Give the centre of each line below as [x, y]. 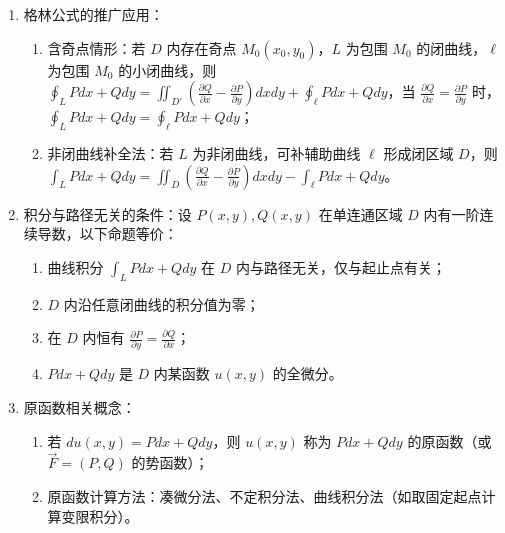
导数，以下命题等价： [107, 233]
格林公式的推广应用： [93, 14]
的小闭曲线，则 [167, 69]
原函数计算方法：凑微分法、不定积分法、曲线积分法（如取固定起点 [264, 496]
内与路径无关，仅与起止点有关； [340, 266]
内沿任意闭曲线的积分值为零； [161, 303]
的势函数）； [170, 462]
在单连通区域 [360, 213]
